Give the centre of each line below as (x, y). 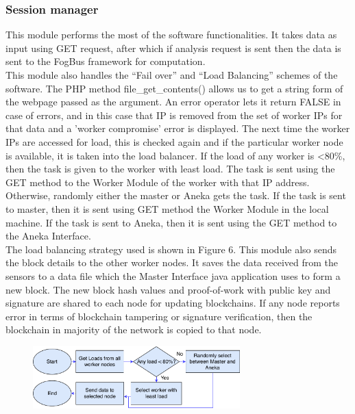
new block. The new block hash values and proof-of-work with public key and (168, 289)
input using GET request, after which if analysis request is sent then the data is (173, 48)
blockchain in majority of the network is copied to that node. (134, 329)
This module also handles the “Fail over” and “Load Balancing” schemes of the (172, 75)
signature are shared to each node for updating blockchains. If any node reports (173, 303)
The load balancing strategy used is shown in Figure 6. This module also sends (171, 249)
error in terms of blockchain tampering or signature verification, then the (159, 316)
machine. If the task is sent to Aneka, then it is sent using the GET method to (171, 222)
